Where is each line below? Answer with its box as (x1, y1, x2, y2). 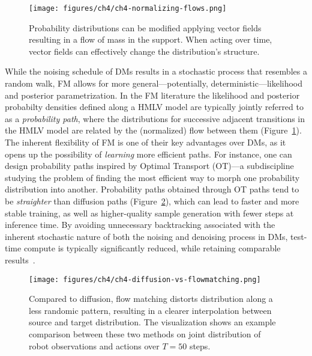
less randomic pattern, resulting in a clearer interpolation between (29, 304, 272, 316)
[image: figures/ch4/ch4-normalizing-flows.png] (29, 4, 227, 13)
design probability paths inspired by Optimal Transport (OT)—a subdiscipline (5, 159, 294, 172)
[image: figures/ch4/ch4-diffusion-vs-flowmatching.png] (29, 275, 261, 284)
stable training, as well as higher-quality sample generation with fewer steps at (5, 206, 294, 219)
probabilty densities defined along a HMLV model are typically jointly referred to (5, 100, 304, 113)
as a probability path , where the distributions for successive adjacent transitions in (5, 112, 305, 124)
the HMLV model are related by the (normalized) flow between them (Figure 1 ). (5, 124, 302, 137)
